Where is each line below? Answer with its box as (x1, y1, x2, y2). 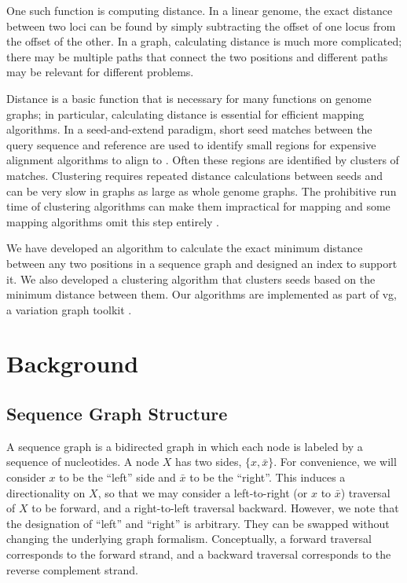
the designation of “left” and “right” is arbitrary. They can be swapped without (6, 515, 390, 531)
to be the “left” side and (59, 469, 176, 486)
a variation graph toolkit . (6, 301, 132, 317)
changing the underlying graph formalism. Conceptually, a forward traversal (6, 530, 372, 547)
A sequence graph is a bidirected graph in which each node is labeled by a (6, 438, 363, 454)
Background (6, 347, 139, 379)
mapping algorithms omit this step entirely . (6, 213, 219, 229)
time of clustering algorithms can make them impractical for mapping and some (6, 198, 390, 214)
